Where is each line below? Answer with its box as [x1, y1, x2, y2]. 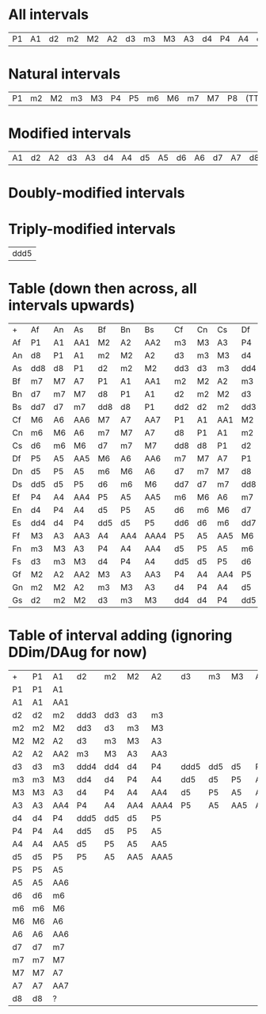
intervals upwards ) [8, 297, 135, 315]
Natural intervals [8, 65, 121, 83]
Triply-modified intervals [8, 220, 177, 239]
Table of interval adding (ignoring [8, 626, 233, 645]
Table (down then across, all [8, 280, 198, 298]
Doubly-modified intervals [8, 184, 185, 201]
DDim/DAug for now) [8, 644, 148, 661]
